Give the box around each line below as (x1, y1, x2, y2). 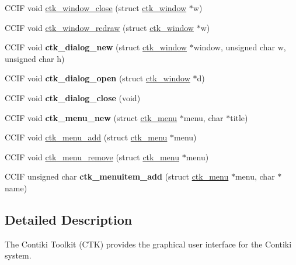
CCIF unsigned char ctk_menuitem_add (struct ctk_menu (5, 170, 229, 183)
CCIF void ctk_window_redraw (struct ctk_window (5, 21, 194, 33)
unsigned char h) (5, 52, 65, 64)
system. (5, 249, 32, 261)
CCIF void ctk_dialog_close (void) (5, 91, 141, 104)
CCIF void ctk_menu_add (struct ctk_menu (5, 131, 168, 143)
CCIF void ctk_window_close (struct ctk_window (5, 2, 187, 13)
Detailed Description (5, 210, 133, 228)
